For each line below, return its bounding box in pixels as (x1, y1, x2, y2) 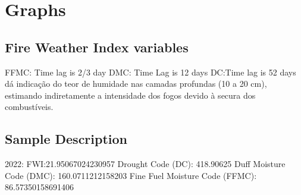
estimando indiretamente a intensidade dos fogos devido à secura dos (5, 89, 256, 101)
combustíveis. (5, 100, 54, 113)
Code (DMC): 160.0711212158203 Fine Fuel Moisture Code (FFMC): (5, 169, 257, 181)
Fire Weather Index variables (5, 37, 189, 56)
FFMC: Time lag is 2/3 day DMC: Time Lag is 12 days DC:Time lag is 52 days (5, 65, 296, 78)
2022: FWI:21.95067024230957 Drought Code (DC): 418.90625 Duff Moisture (5, 158, 286, 170)
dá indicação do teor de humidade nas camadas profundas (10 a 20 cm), (5, 77, 267, 90)
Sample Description (5, 130, 128, 148)
